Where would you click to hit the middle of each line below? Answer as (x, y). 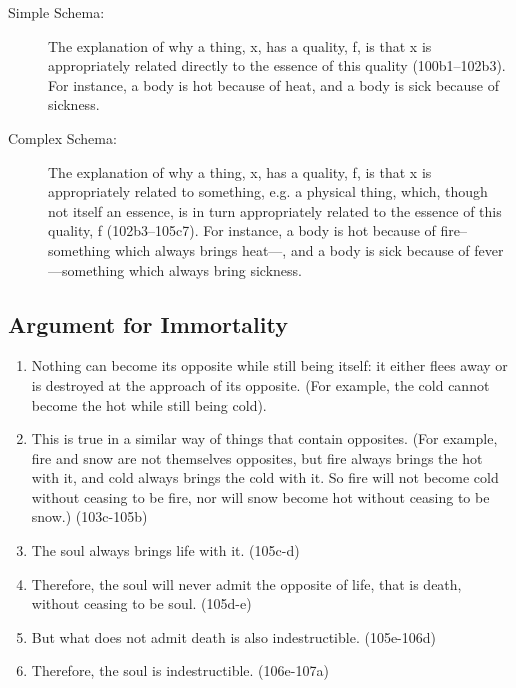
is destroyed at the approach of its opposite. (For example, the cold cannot (260, 384)
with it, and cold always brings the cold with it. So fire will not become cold (265, 477)
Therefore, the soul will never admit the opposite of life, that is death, (246, 583)
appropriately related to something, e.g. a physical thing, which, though (268, 191)
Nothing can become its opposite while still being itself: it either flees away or (269, 365)
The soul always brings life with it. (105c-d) (165, 550)
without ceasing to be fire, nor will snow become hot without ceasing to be (260, 496)
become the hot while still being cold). (149, 404)
